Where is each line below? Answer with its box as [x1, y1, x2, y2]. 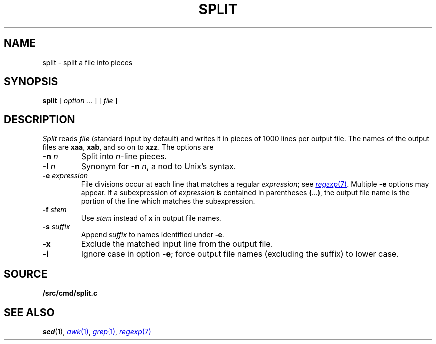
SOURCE [4, 267, 48, 280]
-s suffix [42, 222, 70, 231]
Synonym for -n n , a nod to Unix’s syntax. [81, 161, 236, 172]
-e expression [42, 171, 88, 180]
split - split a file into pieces [42, 58, 133, 67]
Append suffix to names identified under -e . [81, 230, 224, 239]
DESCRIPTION [4, 113, 75, 126]
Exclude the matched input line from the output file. [81, 239, 273, 249]
